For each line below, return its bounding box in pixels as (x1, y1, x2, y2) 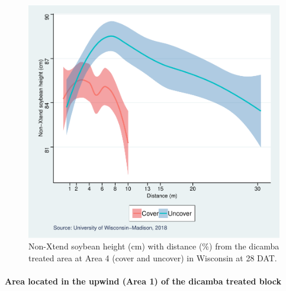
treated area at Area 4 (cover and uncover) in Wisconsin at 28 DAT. (28, 251, 277, 264)
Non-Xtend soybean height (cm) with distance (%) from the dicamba (28, 240, 279, 252)
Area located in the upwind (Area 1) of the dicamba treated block (5, 275, 281, 287)
